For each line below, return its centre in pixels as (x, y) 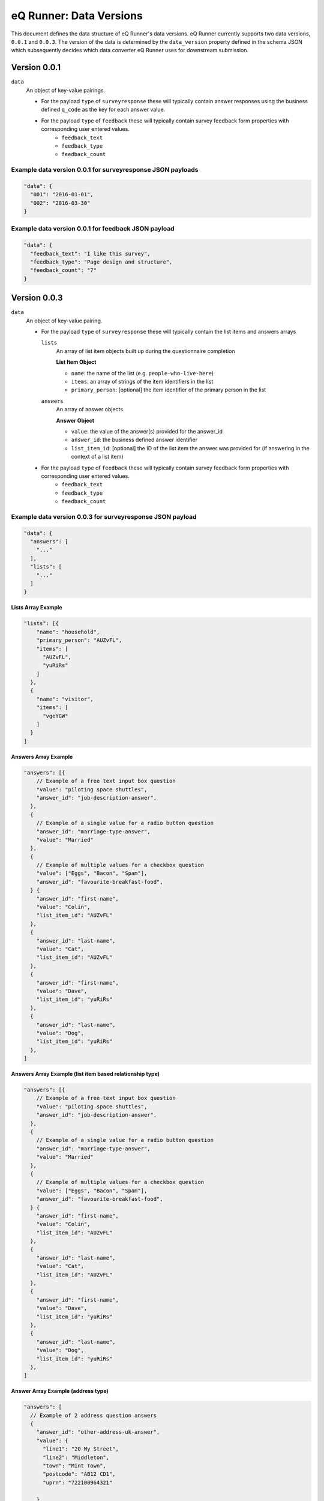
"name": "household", (68, 632)
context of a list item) (97, 457)
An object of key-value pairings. (65, 90)
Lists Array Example (37, 608)
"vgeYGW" (55, 716)
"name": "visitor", (65, 699)
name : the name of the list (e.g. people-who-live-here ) (142, 373)
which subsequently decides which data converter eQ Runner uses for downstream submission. (130, 50)
